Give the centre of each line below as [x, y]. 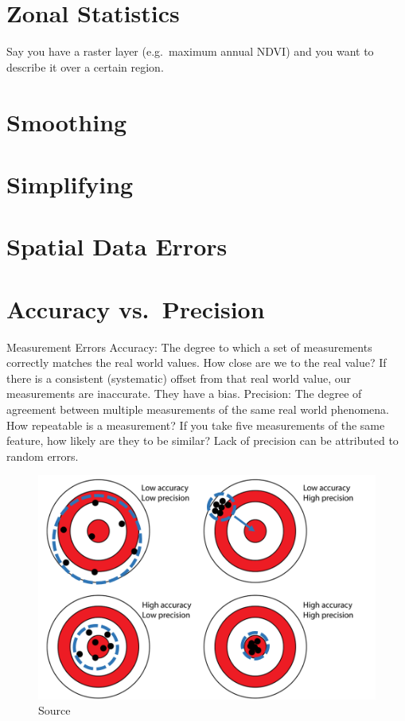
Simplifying [70, 183]
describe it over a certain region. [85, 66]
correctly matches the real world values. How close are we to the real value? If [197, 362]
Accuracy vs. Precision [136, 308]
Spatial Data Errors [117, 246]
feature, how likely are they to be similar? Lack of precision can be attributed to [202, 440]
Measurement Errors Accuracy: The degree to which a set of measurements [189, 347]
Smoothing [67, 121]
